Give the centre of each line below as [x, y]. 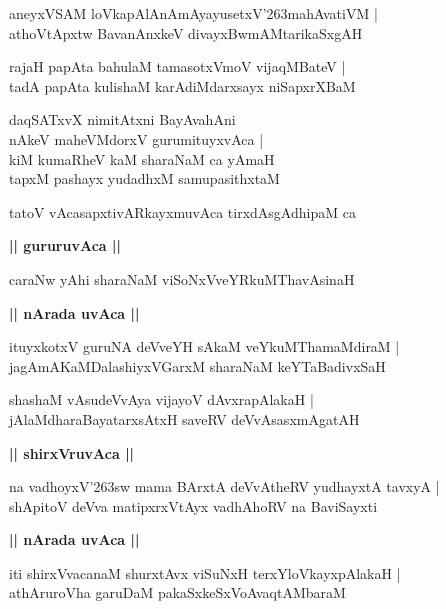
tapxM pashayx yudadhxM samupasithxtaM [144, 178]
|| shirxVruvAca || [72, 452]
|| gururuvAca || [65, 245]
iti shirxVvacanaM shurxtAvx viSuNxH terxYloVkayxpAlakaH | [205, 572]
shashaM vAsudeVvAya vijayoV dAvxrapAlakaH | [161, 399]
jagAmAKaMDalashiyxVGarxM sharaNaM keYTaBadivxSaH [197, 365]
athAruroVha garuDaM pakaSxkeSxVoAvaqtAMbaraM [177, 592]
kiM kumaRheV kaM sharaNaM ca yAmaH [142, 158]
